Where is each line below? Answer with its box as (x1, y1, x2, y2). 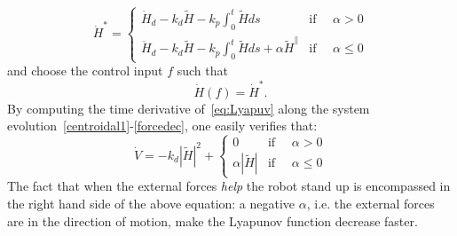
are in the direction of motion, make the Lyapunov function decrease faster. (7, 211, 418, 230)
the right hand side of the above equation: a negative (7, 194, 295, 213)
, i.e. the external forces (306, 194, 435, 213)
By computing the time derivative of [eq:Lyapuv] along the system (7, 98, 370, 117)
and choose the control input (7, 61, 163, 80)
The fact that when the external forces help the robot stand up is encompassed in (7, 177, 451, 195)
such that (177, 61, 228, 80)
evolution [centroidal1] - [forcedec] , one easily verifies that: (7, 116, 318, 135)
